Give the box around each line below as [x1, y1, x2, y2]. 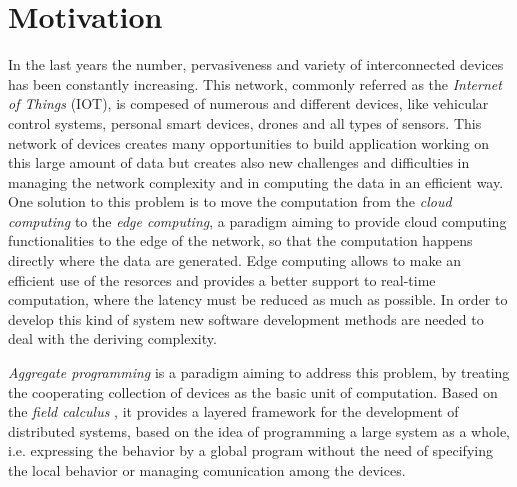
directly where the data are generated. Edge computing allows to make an [8, 250, 462, 271]
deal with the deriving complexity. [8, 328, 217, 349]
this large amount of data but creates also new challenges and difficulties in [8, 152, 470, 173]
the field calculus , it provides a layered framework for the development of [8, 401, 459, 422]
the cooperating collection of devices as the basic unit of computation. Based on [8, 381, 498, 402]
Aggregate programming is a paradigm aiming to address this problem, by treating [8, 362, 510, 383]
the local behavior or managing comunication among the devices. [8, 460, 406, 480]
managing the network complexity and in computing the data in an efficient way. [8, 171, 504, 192]
